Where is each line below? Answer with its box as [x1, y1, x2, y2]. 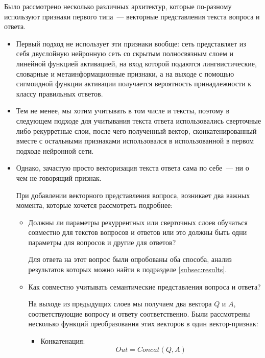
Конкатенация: [40, 336, 85, 346]
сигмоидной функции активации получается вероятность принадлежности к [16, 78, 251, 89]
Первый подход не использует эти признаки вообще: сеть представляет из [16, 38, 246, 49]
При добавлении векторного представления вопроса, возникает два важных [16, 189, 250, 200]
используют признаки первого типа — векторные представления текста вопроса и [4, 11, 260, 21]
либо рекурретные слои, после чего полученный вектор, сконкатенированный [16, 125, 257, 136]
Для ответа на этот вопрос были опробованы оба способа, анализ [28, 254, 232, 265]
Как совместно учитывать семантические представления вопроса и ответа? [28, 281, 261, 292]
